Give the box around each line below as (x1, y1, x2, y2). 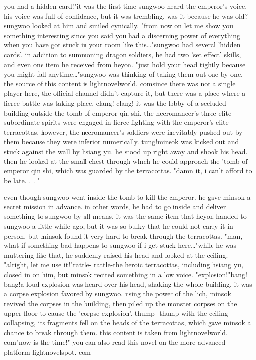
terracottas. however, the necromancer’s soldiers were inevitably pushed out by (4, 126, 243, 137)
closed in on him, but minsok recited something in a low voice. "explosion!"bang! (4, 269, 247, 280)
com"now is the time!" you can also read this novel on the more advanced (4, 337, 226, 347)
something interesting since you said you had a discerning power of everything (4, 30, 241, 40)
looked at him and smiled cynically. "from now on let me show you (32, 20, 233, 31)
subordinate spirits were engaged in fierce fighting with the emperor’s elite (4, 117, 229, 127)
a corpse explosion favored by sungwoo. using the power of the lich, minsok (4, 288, 231, 299)
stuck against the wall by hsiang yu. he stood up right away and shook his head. (4, 146, 248, 156)
